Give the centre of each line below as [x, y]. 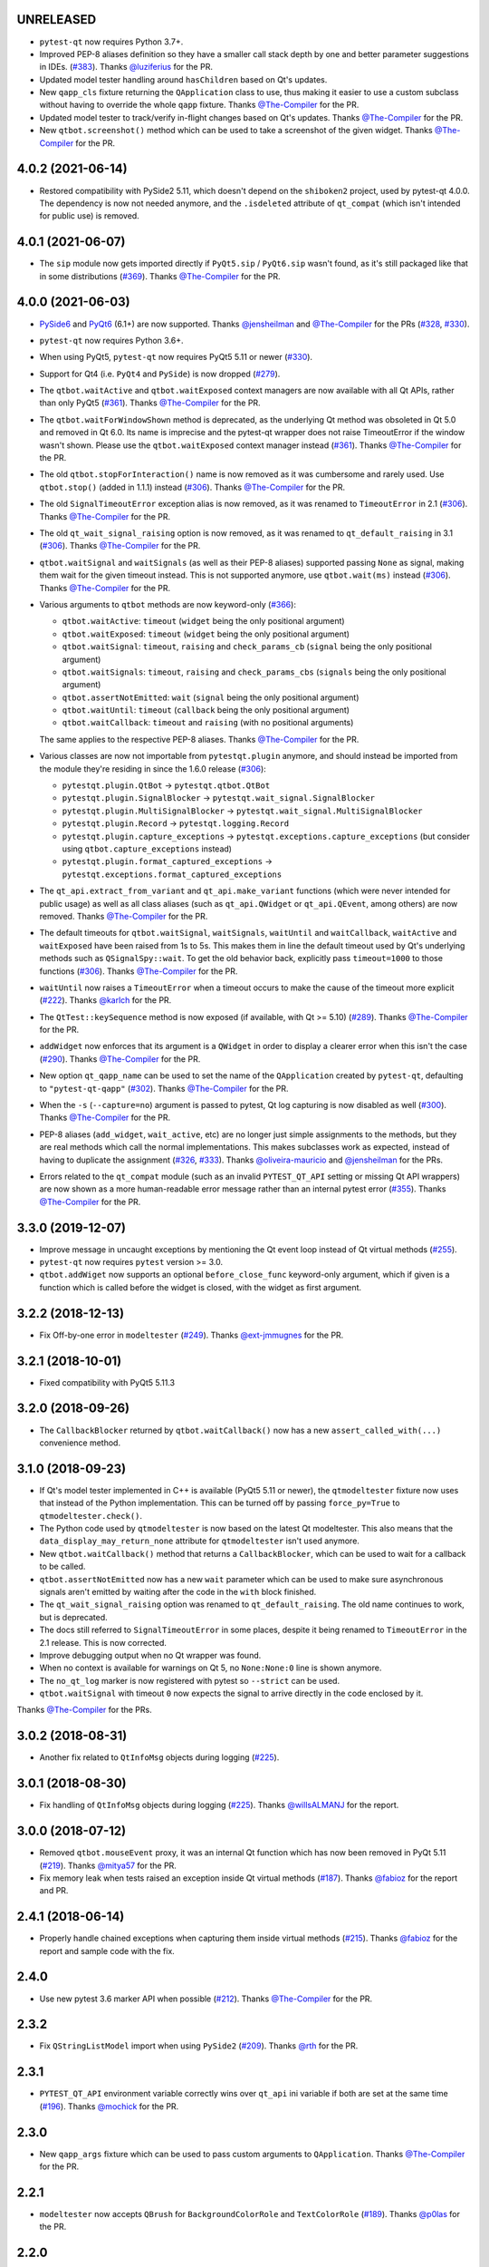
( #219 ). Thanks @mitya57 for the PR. [108, 1865]
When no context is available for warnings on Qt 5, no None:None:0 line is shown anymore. [211, 1668]
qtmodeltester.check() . [91, 1515]
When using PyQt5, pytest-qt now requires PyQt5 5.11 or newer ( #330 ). [176, 357]
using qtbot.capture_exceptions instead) [147, 849]
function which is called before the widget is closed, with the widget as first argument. [201, 1287]
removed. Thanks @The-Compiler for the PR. [124, 916]
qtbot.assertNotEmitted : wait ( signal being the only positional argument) [211, 697]
